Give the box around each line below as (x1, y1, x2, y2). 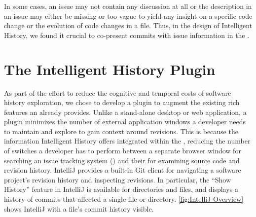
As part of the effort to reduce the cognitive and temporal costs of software (4, 87, 231, 98)
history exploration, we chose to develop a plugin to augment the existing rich (4, 97, 240, 108)
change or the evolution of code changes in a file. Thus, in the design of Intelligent (4, 20, 253, 31)
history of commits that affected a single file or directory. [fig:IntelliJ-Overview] (4, 194, 244, 204)
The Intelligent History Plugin (4, 59, 216, 79)
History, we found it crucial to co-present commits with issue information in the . (4, 30, 250, 40)
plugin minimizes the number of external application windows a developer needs (4, 116, 246, 127)
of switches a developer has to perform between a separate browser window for (4, 145, 241, 156)
